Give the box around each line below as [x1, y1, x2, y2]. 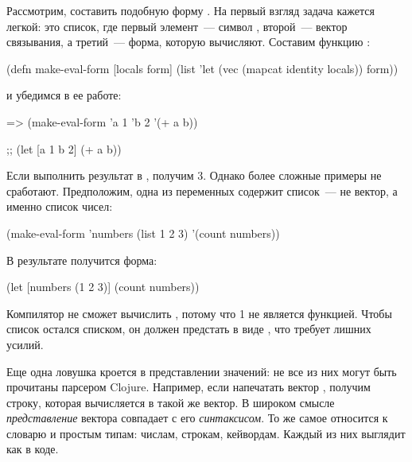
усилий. [6, 336, 44, 352]
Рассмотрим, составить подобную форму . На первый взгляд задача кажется [6, 2, 375, 18]
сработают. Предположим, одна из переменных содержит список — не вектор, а [6, 182, 398, 199]
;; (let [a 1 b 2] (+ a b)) [6, 140, 122, 157]
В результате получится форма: [6, 251, 157, 268]
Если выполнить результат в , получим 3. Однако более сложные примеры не [6, 167, 382, 184]
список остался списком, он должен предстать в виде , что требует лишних [6, 320, 371, 337]
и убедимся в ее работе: [6, 87, 122, 103]
